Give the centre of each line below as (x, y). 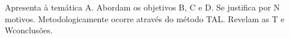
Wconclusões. (29, 30)
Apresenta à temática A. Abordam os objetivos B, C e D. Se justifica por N (142, 7)
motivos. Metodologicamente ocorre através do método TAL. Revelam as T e (145, 18)
